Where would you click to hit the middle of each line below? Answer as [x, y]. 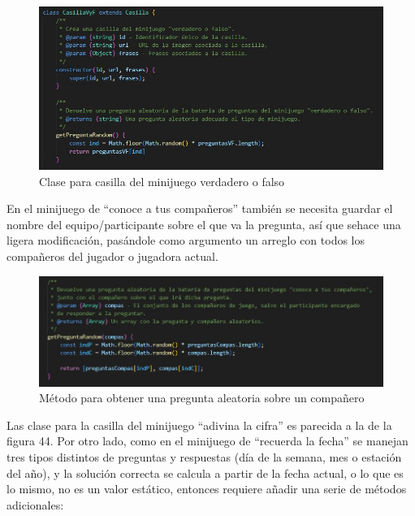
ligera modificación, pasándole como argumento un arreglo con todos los [186, 240]
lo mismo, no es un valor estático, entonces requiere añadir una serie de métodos [207, 489]
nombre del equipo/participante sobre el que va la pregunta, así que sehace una [204, 224]
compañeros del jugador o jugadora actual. [112, 256]
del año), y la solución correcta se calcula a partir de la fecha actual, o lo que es [205, 473]
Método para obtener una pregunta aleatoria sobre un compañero [202, 398]
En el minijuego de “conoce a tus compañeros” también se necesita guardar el [200, 208]
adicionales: [35, 504]
